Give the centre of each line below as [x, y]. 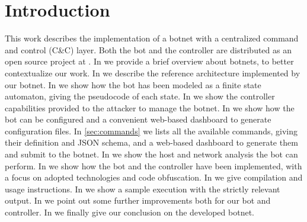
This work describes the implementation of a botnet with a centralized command [152, 38]
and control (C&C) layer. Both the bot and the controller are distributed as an [148, 49]
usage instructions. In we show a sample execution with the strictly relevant [143, 189]
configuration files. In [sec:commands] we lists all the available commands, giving [151, 131]
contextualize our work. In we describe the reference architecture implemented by [153, 73]
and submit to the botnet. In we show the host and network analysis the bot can [151, 154]
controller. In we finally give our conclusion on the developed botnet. [129, 212]
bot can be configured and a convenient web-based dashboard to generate [138, 119]
